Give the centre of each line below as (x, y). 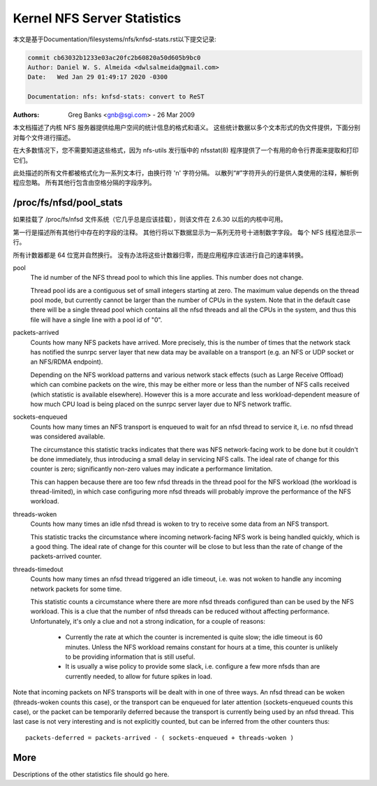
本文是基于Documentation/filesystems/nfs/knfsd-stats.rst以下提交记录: (114, 39)
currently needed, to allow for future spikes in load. (139, 676)
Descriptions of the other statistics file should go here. (91, 774)
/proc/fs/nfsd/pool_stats (68, 203)
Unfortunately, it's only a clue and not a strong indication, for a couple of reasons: (148, 621)
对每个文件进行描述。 (44, 137)
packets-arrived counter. (66, 557)
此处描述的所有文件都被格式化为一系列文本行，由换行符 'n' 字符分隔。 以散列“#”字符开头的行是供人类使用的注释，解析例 (186, 173)
